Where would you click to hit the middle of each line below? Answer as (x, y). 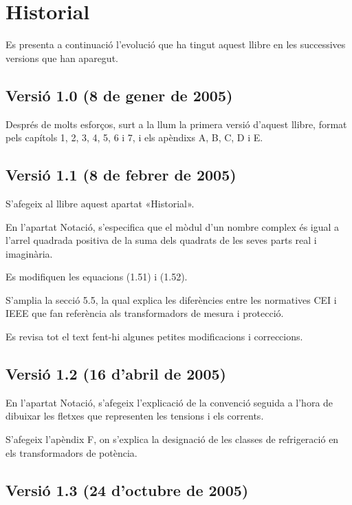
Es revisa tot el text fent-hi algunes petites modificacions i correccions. (154, 337)
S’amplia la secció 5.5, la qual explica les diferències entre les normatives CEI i (171, 299)
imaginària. (29, 253)
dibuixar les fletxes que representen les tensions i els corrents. (135, 416)
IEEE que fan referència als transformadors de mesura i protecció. (145, 313)
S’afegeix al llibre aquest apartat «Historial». (100, 203)
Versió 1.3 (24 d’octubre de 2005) (127, 489)
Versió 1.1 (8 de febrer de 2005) (121, 175)
